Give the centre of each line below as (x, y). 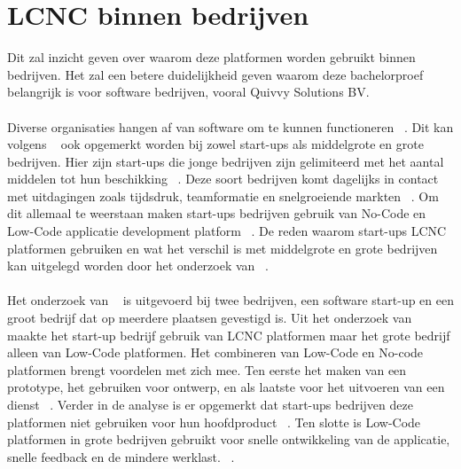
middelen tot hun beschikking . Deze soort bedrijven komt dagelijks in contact (223, 179)
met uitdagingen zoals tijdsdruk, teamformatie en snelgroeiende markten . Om (223, 195)
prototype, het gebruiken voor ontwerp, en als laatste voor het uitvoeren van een (226, 387)
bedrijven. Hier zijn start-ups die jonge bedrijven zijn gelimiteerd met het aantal (226, 161)
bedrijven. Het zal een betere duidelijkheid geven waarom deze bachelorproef (215, 74)
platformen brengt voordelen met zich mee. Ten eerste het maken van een (207, 369)
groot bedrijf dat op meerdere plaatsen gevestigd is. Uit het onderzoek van (210, 318)
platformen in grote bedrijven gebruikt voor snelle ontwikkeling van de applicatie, (229, 439)
